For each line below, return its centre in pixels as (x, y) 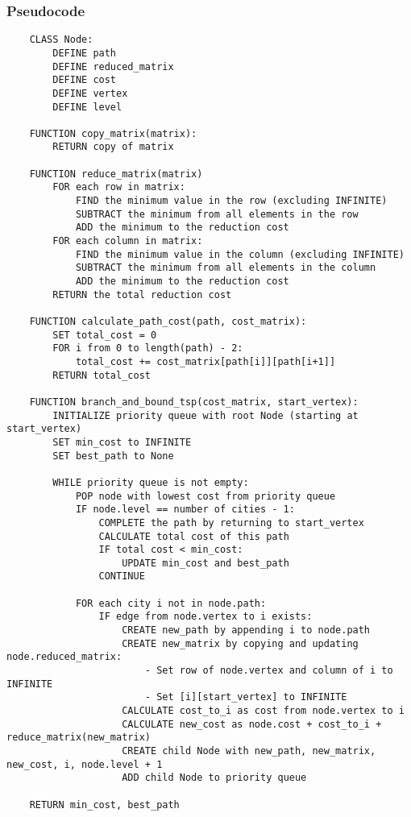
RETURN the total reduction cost (142, 294)
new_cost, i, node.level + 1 (85, 764)
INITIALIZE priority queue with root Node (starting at (205, 415)
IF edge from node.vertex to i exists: (205, 617)
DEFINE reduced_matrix (113, 66)
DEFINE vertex (90, 93)
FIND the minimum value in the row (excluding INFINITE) (231, 201)
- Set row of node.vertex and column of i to (269, 671)
